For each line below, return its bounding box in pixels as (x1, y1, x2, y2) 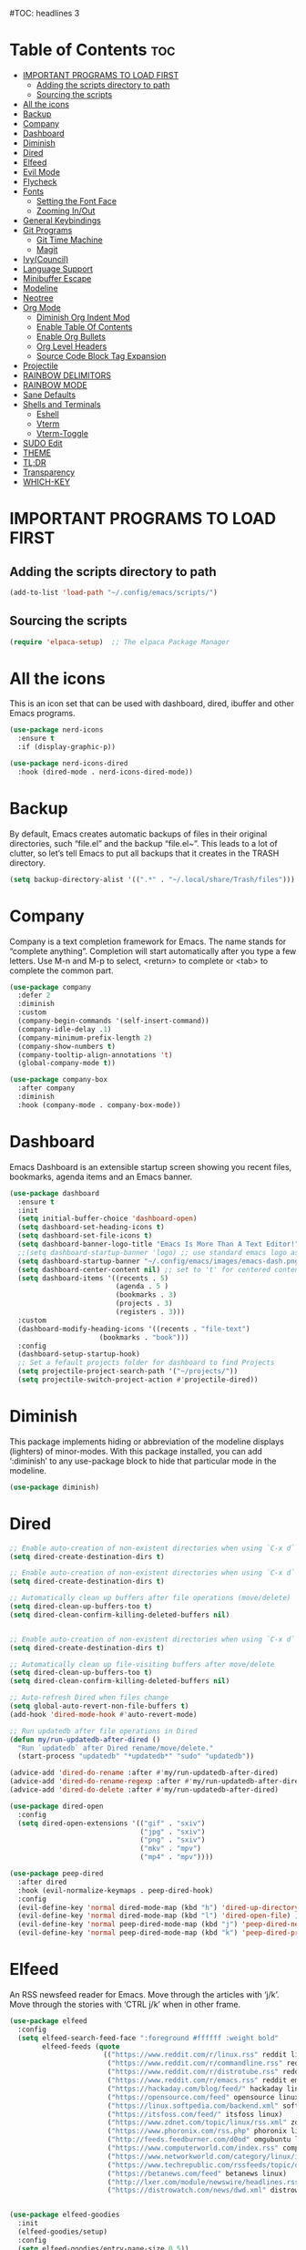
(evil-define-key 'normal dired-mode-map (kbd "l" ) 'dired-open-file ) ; (17, 1911, 300, 1921)
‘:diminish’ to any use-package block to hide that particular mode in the (9, 1455, 277, 1466)
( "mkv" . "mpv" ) (139, 1844, 202, 1854)
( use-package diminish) (9, 1483, 100, 1492)
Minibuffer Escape (22, 272, 92, 283)
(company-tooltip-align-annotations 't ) (17, 1050, 173, 1060)
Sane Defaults (22, 389, 76, 400)
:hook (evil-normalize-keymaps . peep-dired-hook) (17, 1885, 214, 1895)
